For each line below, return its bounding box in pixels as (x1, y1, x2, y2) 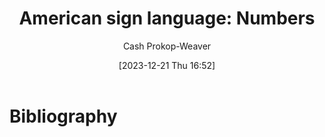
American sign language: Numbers (18, 7, 316, 30)
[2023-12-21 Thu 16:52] (118, 59, 216, 71)
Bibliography (9, 105, 118, 127)
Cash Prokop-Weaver (122, 40, 212, 52)
